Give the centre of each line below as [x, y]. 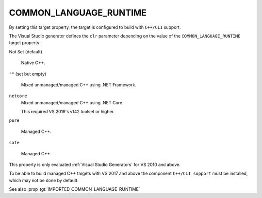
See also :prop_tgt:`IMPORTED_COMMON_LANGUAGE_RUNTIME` [74, 189]
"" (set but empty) [28, 74]
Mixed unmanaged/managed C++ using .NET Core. [72, 102]
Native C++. [33, 63]
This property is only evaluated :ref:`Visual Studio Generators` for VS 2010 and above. [95, 165]
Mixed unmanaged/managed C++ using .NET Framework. [79, 84]
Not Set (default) [26, 51]
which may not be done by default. [44, 180]
